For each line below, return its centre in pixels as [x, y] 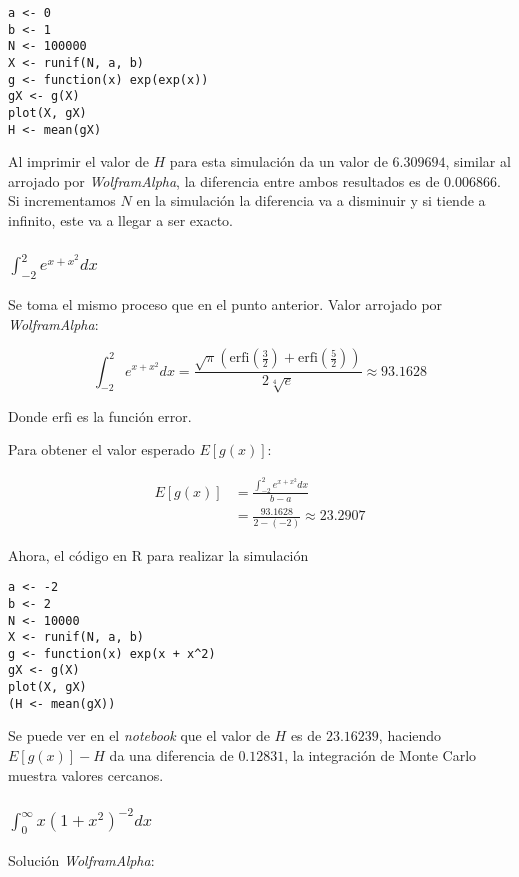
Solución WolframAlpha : [81, 859]
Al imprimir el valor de [78, 161]
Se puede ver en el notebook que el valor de [139, 735]
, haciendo [410, 735]
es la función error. [134, 415]
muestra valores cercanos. [86, 774]
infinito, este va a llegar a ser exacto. [120, 220]
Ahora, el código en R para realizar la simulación [158, 554]
